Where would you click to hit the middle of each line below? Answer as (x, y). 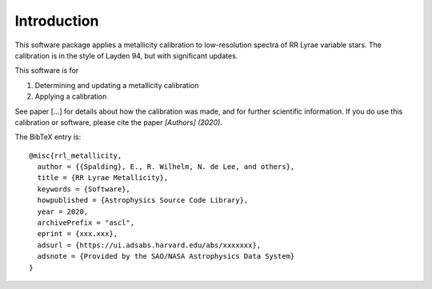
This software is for (47, 70)
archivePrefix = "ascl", (86, 223)
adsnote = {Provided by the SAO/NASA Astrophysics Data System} (166, 257)
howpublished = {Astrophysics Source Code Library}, (143, 201)
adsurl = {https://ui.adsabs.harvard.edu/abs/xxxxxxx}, (149, 245)
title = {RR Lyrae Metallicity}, (103, 178)
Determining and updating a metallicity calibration (117, 85)
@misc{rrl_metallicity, (76, 155)
